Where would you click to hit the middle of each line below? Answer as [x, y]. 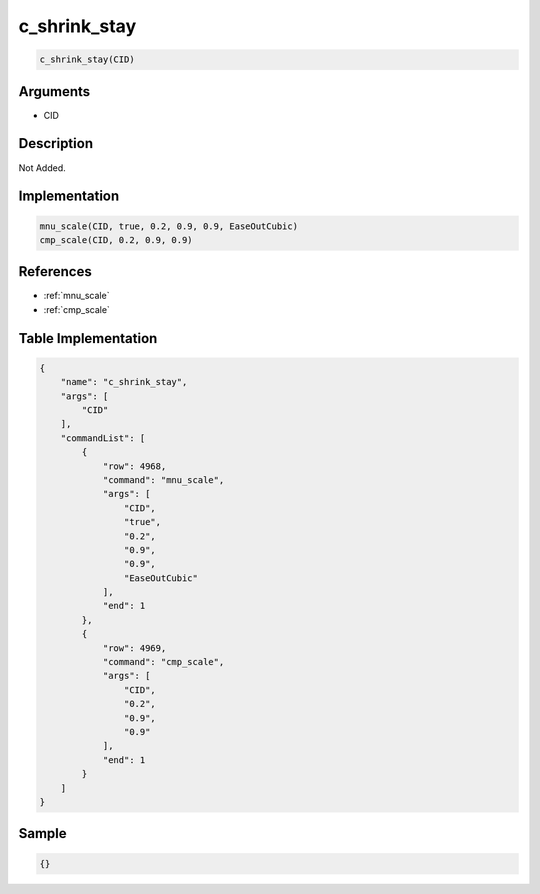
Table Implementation [88, 338]
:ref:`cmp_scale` [76, 309]
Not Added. [42, 167]
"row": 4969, [134, 648]
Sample [42, 833]
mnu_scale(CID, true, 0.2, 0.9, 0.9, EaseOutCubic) [169, 226]
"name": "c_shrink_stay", [124, 382]
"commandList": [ [103, 438]
